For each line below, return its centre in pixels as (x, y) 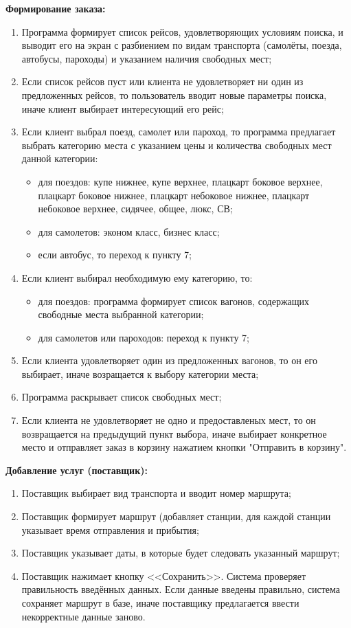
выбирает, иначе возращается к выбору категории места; (140, 373)
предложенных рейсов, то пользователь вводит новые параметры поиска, (174, 94)
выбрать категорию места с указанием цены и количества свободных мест (177, 145)
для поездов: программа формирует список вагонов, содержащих (174, 301)
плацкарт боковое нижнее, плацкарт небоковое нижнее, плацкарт (174, 195)
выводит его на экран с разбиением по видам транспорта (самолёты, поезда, (182, 45)
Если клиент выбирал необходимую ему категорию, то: (137, 277)
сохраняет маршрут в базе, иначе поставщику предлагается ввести (160, 603)
